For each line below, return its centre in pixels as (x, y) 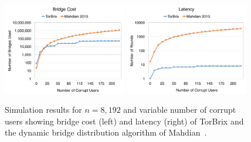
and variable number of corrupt (180, 110)
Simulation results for (43, 110)
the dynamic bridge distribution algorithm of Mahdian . (106, 132)
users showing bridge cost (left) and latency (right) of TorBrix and (124, 121)
